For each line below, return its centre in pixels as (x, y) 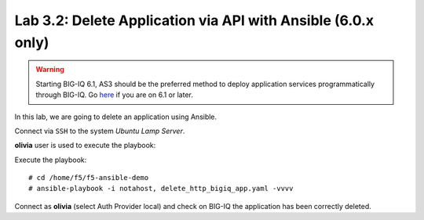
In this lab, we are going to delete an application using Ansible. (116, 117)
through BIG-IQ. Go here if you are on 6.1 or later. (115, 95)
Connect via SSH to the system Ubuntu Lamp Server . (100, 131)
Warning (50, 70)
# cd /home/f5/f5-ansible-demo (89, 178)
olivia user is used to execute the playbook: (85, 146)
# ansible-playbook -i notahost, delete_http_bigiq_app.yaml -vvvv (161, 189)
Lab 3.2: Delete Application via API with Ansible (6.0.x (194, 20)
